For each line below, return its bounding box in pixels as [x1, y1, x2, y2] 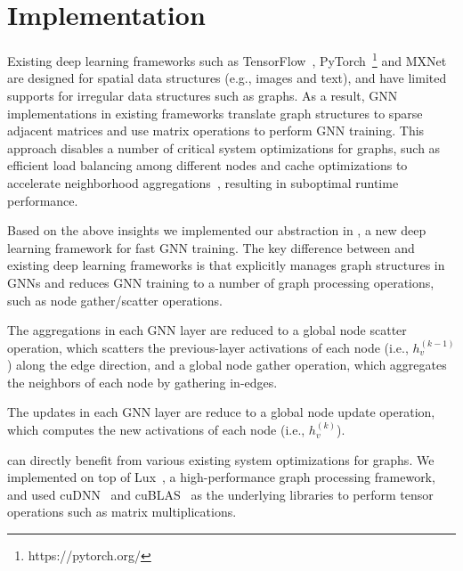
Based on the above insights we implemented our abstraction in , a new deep [7, 221, 426, 240]
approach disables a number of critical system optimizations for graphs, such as [7, 138, 441, 157]
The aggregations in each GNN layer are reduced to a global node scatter [7, 321, 407, 339]
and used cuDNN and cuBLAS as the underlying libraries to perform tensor [7, 485, 434, 503]
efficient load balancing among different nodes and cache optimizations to [7, 156, 408, 175]
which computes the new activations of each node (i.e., [7, 420, 305, 439]
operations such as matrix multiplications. [7, 502, 237, 521]
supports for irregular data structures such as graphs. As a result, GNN [7, 86, 398, 104]
